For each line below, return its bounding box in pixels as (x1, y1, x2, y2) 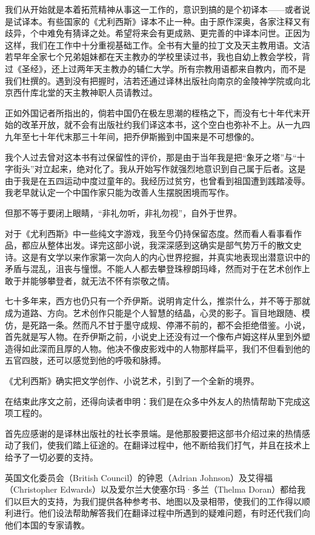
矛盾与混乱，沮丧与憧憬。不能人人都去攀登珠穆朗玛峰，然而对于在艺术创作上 (5, 262, 310, 275)
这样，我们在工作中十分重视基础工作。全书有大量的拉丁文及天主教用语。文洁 (5, 38, 310, 51)
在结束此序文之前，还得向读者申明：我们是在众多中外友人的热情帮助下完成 (5, 394, 302, 407)
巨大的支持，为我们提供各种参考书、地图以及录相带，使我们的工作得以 (21, 494, 302, 507)
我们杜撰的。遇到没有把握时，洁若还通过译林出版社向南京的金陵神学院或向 (5, 74, 302, 87)
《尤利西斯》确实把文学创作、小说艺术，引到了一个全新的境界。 (5, 374, 259, 387)
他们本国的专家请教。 (5, 518, 90, 531)
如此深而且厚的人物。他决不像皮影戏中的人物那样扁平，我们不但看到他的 (21, 342, 310, 354)
